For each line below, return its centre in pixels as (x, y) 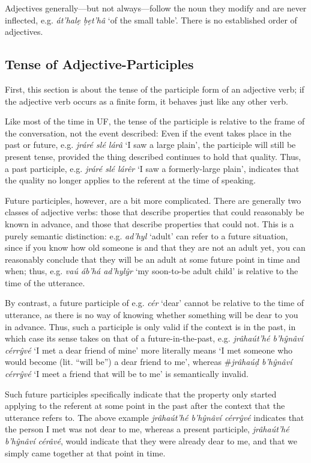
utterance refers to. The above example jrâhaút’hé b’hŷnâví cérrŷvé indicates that (155, 417)
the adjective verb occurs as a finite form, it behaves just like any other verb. (146, 101)
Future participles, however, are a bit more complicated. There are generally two (153, 200)
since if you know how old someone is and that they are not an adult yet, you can (155, 247)
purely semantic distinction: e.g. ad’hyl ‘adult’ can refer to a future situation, (146, 235)
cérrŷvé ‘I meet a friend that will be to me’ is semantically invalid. (127, 374)
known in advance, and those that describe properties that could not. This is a (149, 223)
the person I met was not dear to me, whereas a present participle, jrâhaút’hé (147, 429)
